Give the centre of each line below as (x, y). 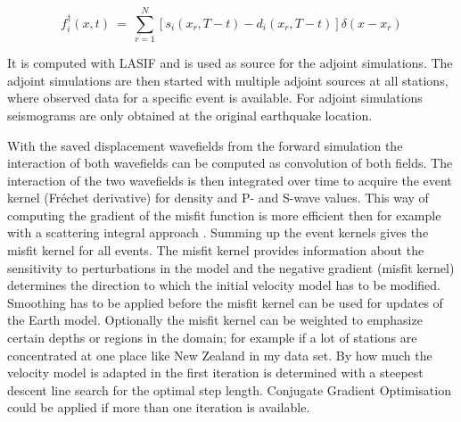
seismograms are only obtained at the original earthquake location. (190, 115)
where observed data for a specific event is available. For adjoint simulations (215, 98)
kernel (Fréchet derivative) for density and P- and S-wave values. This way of (218, 198)
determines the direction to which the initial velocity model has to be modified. (224, 285)
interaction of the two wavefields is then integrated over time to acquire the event (230, 180)
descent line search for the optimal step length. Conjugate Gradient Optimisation (229, 389)
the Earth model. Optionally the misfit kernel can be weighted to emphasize (215, 320)
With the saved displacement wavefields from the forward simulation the (205, 145)
